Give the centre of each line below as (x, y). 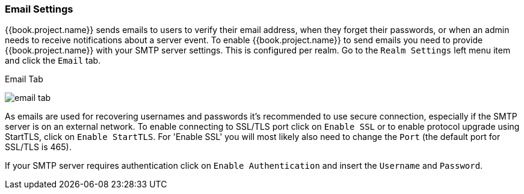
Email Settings (39, 9)
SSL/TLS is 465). (38, 147)
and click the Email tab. (53, 61)
